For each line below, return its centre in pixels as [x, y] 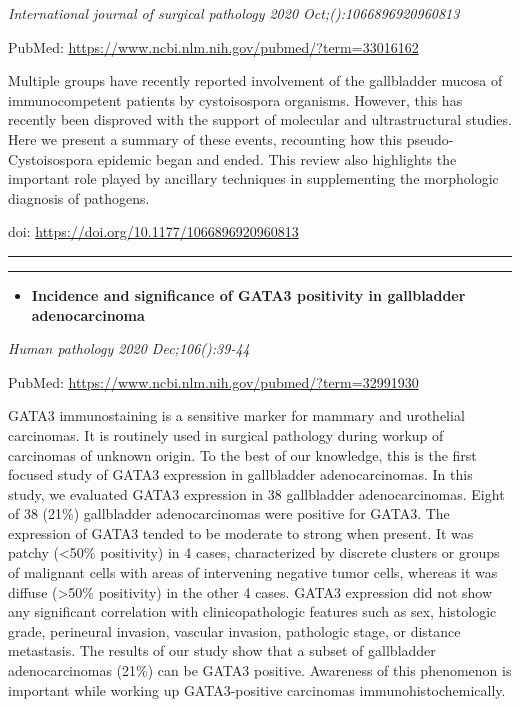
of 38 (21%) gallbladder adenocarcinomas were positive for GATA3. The [229, 513]
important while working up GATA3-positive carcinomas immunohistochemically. [257, 689]
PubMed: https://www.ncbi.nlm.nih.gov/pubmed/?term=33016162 [213, 46]
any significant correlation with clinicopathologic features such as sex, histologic [252, 611]
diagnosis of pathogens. [79, 197]
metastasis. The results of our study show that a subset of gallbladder [222, 650]
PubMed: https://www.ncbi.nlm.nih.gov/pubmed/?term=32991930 [213, 381]
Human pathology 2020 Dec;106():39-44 [129, 348]
